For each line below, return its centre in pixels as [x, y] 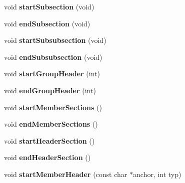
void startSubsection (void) [49, 6]
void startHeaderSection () [49, 140]
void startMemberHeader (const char [66, 174]
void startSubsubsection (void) [55, 40]
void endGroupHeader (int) [50, 90]
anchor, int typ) [157, 174]
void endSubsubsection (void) [53, 57]
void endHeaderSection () [47, 157]
